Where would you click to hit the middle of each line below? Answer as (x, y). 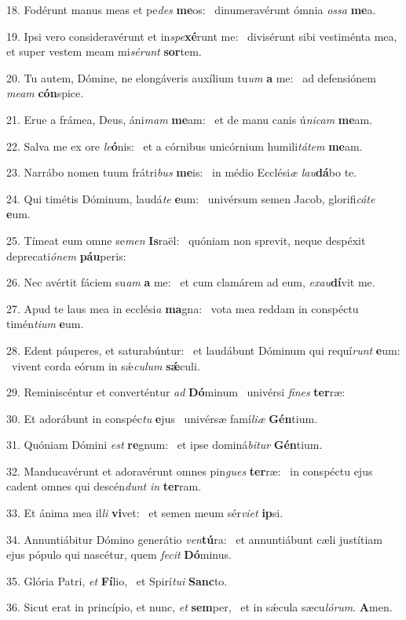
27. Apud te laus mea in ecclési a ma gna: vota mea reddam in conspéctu (183, 308)
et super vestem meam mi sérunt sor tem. (104, 51)
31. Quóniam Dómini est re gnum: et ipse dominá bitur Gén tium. (165, 445)
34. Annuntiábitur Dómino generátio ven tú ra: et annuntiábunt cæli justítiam (194, 539)
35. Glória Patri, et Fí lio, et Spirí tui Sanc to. (117, 580)
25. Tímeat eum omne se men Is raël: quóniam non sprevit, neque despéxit (186, 240)
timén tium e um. (45, 324)
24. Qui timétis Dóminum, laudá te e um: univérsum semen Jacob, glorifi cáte (191, 198)
